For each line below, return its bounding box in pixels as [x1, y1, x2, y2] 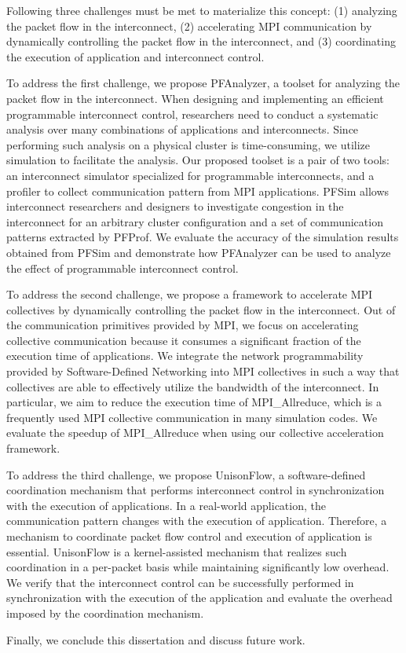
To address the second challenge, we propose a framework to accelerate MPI [6, 286, 373, 303]
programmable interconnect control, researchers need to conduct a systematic [6, 105, 379, 122]
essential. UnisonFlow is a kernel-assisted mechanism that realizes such [6, 543, 347, 559]
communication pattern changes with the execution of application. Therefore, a [6, 512, 387, 529]
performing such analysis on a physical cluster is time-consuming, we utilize [6, 136, 371, 152]
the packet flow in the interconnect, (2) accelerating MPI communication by [6, 17, 372, 34]
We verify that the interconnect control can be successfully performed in [6, 574, 354, 590]
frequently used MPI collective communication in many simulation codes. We [6, 409, 378, 425]
